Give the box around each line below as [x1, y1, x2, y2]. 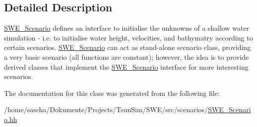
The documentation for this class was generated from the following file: [4, 87, 220, 98]
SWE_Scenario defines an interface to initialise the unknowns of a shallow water [4, 23, 250, 33]
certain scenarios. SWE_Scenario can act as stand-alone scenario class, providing [4, 42, 251, 52]
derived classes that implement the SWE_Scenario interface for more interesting [4, 61, 249, 72]
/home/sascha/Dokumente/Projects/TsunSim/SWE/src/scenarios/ [4, 104, 208, 115]
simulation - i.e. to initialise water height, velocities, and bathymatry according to [4, 32, 253, 42]
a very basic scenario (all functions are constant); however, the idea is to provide [4, 51, 249, 62]
